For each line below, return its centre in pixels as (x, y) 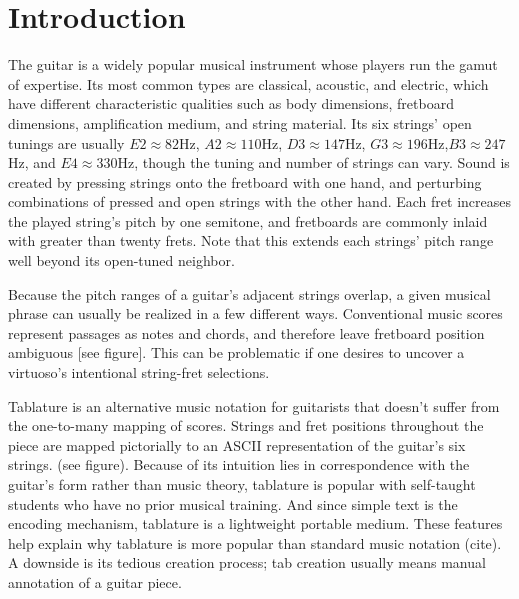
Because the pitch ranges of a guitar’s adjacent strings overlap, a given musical (249, 293)
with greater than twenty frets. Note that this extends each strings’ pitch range (251, 240)
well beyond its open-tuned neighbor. (121, 260)
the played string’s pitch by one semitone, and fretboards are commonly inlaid (248, 220)
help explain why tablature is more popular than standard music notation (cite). (255, 542)
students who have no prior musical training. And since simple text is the (233, 503)
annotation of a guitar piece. (95, 581)
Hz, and (32, 162)
